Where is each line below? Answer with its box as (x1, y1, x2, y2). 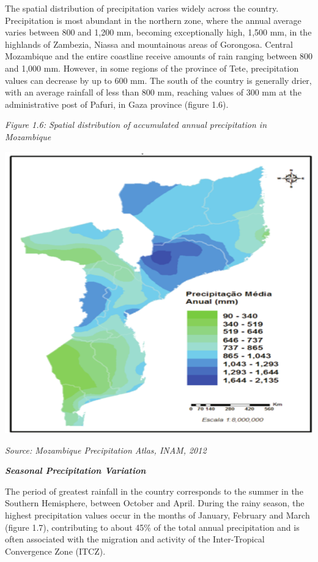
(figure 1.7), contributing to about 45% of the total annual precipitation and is (5, 520, 300, 533)
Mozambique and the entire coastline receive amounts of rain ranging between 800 (5, 50, 313, 62)
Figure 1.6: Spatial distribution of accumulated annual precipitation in (5, 118, 267, 131)
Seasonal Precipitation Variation (5, 464, 146, 477)
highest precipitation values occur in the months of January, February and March (5, 509, 310, 522)
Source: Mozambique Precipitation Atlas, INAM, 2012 (5, 443, 207, 456)
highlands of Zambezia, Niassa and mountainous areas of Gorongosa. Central (5, 37, 293, 50)
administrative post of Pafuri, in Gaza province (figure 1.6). (5, 97, 229, 110)
